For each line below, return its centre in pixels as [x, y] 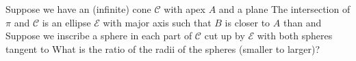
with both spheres [295, 36]
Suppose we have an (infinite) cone [78, 9]
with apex [185, 9]
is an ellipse [66, 22]
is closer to [247, 22]
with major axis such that [157, 22]
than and [302, 22]
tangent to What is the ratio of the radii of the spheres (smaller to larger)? [163, 48]
